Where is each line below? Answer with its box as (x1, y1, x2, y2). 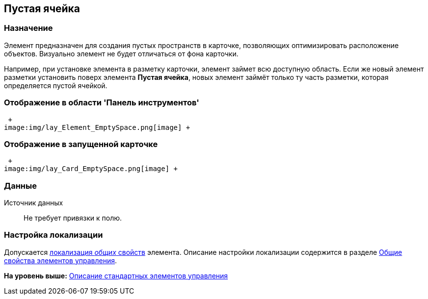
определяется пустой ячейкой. (4, 81, 107, 90)
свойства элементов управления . (4, 256, 117, 265)
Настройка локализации (4, 230, 103, 240)
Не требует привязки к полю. (24, 214, 122, 223)
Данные (4, 180, 37, 191)
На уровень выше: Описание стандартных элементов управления (4, 271, 228, 280)
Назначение (4, 23, 53, 33)
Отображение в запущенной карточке (4, 139, 158, 149)
